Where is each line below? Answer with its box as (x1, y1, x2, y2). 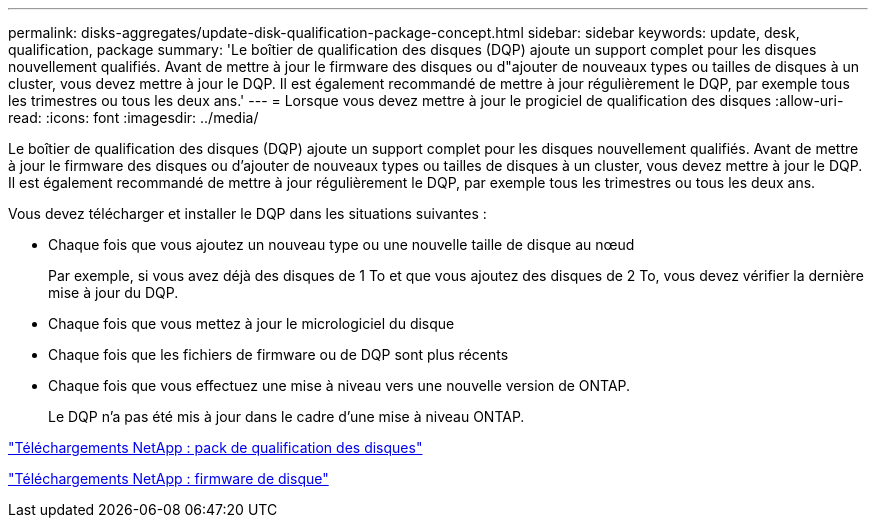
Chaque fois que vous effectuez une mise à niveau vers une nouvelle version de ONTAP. (48, 377, 631, 394)
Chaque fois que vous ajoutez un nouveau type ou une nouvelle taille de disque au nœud (48, 236, 635, 253)
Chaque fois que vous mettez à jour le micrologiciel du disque (48, 315, 455, 332)
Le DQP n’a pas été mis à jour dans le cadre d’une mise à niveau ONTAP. (48, 408, 525, 425)
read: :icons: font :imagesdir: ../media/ (8, 109, 259, 126)
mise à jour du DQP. (48, 284, 179, 301)
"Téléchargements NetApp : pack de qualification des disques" (8, 439, 423, 456)
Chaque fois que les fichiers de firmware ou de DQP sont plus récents (48, 346, 509, 363)
